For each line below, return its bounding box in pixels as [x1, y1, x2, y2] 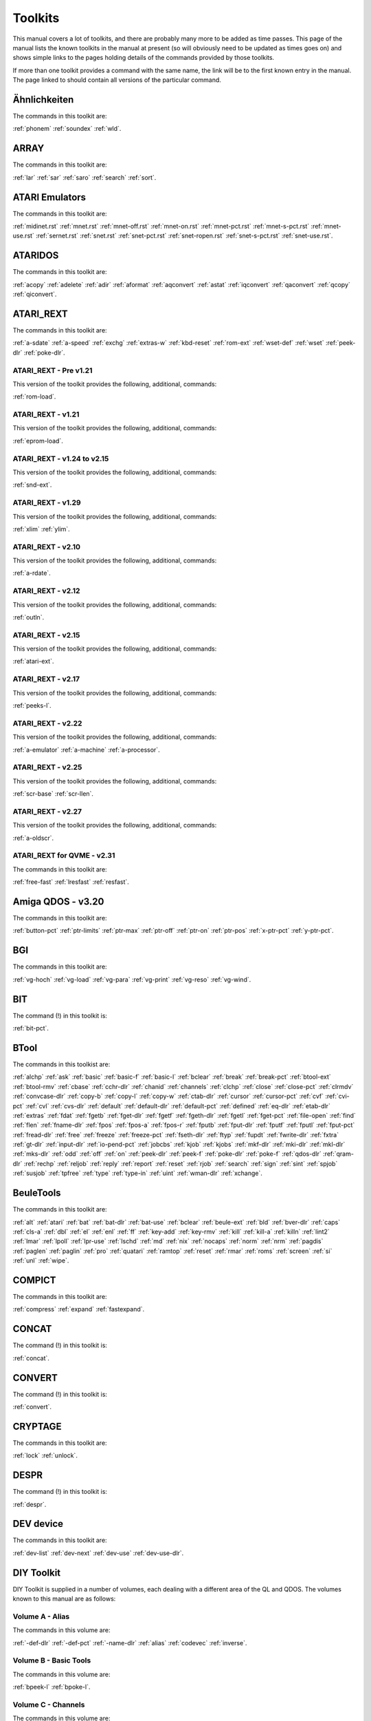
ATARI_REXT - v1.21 [12, 410, 80, 419]
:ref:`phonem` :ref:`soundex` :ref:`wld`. [12, 125, 122, 133]
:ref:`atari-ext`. [12, 657, 54, 666]
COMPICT [12, 1274, 56, 1286]
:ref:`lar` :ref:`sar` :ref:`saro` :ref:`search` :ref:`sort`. [12, 173, 157, 182]
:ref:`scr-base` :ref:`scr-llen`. [12, 790, 94, 798]
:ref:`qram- [323, 1150, 354, 1158]
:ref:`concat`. [12, 1353, 49, 1362]
